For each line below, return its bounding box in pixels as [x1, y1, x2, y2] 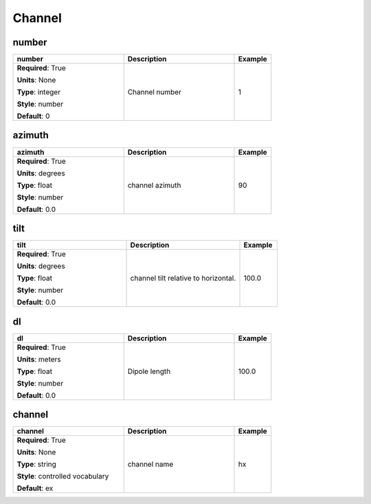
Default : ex [16, 483, 54, 493]
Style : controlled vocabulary [16, 472, 109, 481]
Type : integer [16, 87, 61, 97]
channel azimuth [127, 180, 181, 190]
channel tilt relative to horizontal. [130, 274, 236, 283]
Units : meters [16, 354, 61, 364]
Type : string [16, 459, 56, 469]
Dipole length [127, 366, 171, 376]
